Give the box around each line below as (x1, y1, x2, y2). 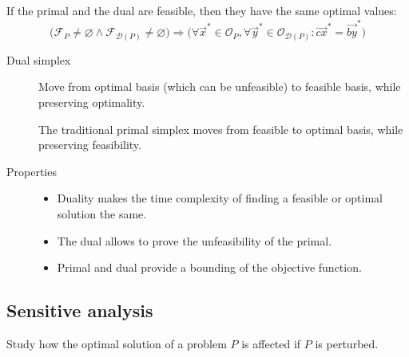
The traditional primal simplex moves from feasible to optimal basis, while (38, 120, 403, 137)
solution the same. (57, 205, 147, 222)
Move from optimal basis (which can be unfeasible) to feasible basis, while (38, 78, 401, 95)
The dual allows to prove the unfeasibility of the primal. (57, 232, 332, 249)
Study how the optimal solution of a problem (6, 335, 227, 351)
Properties (6, 163, 57, 179)
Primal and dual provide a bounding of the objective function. (57, 259, 362, 276)
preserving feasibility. (38, 136, 141, 153)
